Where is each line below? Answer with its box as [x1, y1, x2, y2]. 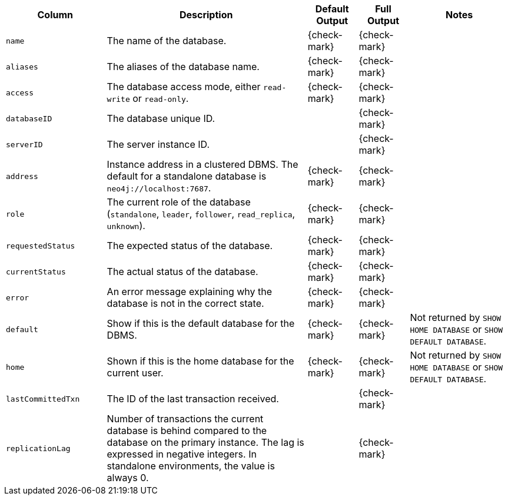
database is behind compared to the [107, 425, 267, 436]
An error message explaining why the [107, 286, 273, 297]
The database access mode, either [107, 81, 261, 92]
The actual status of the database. [107, 266, 258, 277]
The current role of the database [107, 196, 251, 208]
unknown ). [107, 220, 145, 231]
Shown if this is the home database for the [107, 355, 294, 367]
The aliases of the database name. [107, 61, 260, 72]
